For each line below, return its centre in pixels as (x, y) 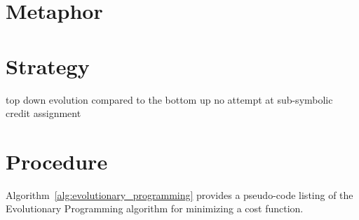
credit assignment (43, 113)
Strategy (48, 66)
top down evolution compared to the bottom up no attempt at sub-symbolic (169, 99)
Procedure (57, 161)
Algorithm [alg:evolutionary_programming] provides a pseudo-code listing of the (179, 194)
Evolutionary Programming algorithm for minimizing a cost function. (155, 208)
